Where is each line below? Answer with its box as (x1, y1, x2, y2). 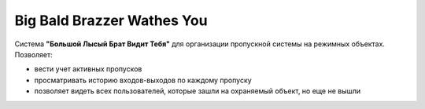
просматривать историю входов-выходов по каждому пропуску (34, 75, 252, 85)
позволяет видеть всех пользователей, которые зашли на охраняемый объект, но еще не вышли (34, 86, 361, 96)
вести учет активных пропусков (34, 64, 142, 74)
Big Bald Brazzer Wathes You (14, 12, 208, 29)
